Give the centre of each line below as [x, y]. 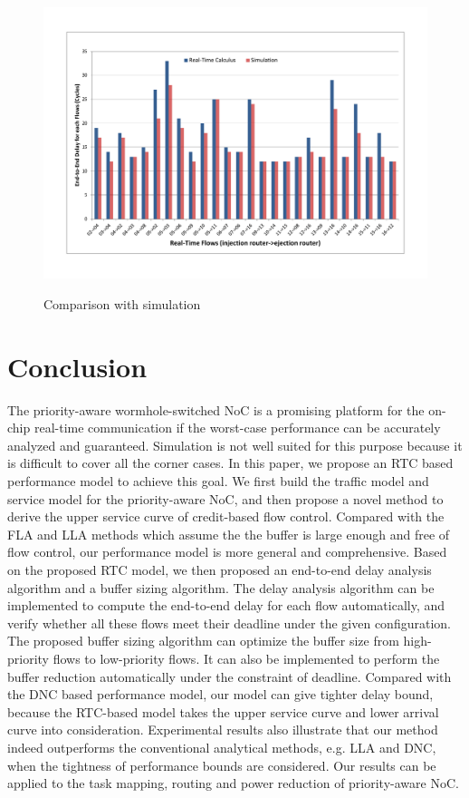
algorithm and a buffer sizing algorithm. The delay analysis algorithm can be [221, 587]
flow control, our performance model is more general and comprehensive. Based [227, 552]
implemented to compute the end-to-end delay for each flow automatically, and [226, 605]
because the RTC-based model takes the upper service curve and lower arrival [223, 711]
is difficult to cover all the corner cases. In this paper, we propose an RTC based [230, 463]
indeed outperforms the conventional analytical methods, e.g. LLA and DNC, [222, 747]
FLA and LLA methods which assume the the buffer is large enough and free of [229, 534]
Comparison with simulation [122, 303]
